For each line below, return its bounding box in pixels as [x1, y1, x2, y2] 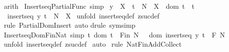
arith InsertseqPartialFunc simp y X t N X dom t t [3, 1, 195, 11]
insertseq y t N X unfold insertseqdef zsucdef [7, 10, 160, 20]
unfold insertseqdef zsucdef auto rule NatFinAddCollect [3, 39, 182, 49]
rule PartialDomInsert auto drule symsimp [3, 20, 136, 30]
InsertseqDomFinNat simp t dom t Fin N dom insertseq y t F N [3, 29, 225, 39]
